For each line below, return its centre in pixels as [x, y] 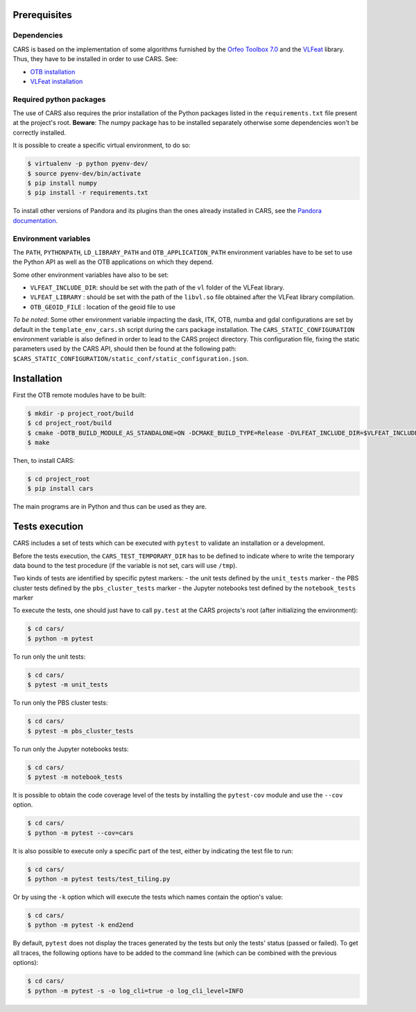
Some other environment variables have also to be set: [91, 275]
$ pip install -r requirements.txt [88, 193]
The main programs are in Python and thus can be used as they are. [110, 507]
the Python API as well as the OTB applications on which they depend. [113, 262]
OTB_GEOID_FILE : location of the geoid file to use [103, 307]
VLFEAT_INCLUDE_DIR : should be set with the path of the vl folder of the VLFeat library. [157, 287]
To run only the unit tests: [49, 657]
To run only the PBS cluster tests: [60, 703]
